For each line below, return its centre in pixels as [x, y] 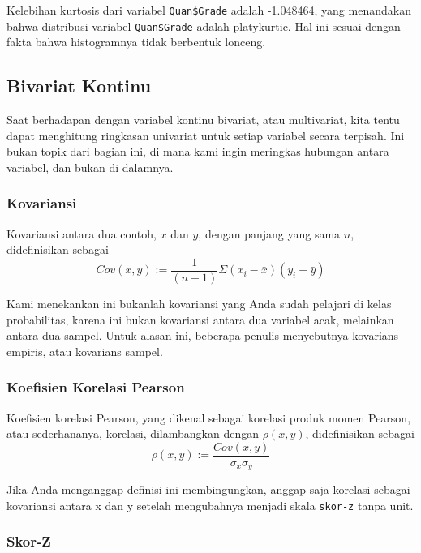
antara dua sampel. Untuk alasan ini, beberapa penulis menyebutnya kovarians [203, 335]
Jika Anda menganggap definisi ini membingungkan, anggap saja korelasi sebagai [208, 489]
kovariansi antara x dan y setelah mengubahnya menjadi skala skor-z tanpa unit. [210, 505]
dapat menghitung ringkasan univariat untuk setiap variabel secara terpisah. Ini [206, 135]
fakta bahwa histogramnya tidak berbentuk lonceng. [136, 42]
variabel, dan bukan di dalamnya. [90, 167]
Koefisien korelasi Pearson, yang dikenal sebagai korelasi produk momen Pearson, [209, 417]
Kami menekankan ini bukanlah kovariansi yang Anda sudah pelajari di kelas [199, 303]
